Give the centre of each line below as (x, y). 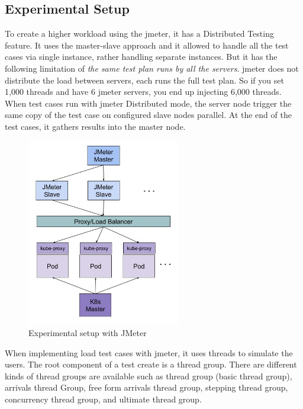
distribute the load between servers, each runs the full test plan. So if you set (144, 80)
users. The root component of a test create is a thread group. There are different (151, 364)
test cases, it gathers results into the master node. (95, 126)
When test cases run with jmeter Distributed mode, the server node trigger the (148, 103)
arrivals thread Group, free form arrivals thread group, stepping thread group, (146, 387)
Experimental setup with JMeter (88, 333)
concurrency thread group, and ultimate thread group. (103, 399)
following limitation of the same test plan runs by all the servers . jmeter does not (152, 68)
